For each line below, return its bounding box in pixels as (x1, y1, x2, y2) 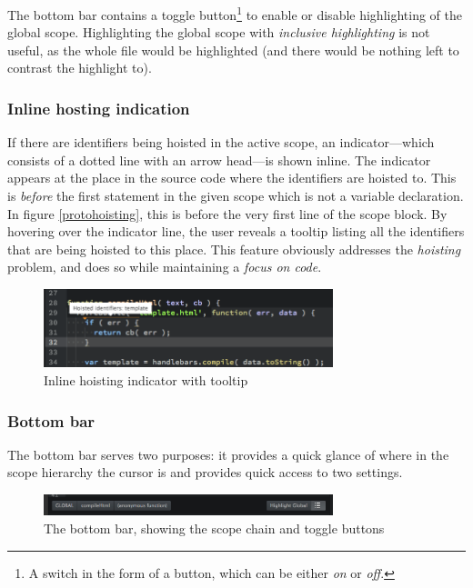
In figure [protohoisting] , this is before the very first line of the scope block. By (7, 204, 448, 223)
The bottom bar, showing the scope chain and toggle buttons (44, 519, 385, 537)
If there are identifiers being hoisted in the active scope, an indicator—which (7, 133, 435, 152)
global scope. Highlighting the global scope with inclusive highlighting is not (7, 23, 430, 42)
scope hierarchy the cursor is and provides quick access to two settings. (7, 463, 403, 482)
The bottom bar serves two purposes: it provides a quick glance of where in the (7, 444, 449, 463)
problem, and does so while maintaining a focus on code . (7, 257, 322, 276)
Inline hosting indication (7, 96, 190, 119)
